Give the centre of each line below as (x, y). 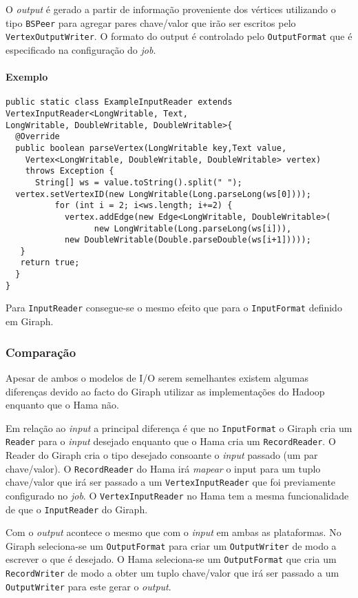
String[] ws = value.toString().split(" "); (138, 182)
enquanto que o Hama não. (62, 405)
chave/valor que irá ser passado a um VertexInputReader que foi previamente (171, 482)
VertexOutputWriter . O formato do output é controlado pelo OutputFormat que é (179, 36)
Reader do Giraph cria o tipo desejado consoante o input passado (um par (162, 455)
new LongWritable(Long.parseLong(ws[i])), (193, 228)
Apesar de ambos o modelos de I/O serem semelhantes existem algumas (157, 377)
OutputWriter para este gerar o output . (88, 586)
